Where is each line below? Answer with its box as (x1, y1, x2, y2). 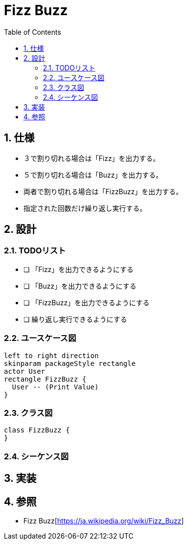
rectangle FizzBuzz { (4, 375, 86, 383)
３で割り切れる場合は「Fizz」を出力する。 (23, 154, 160, 162)
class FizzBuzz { (4, 426, 70, 434)
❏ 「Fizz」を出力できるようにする (23, 265, 134, 273)
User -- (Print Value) (12, 383, 99, 391)
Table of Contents (4, 27, 62, 36)
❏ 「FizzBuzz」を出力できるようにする (23, 298, 150, 307)
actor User (4, 367, 45, 375)
